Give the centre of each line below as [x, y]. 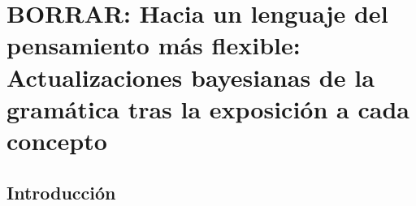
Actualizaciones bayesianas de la [191, 77]
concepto [57, 140]
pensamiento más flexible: [154, 45]
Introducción [61, 192]
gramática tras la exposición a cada [208, 108]
